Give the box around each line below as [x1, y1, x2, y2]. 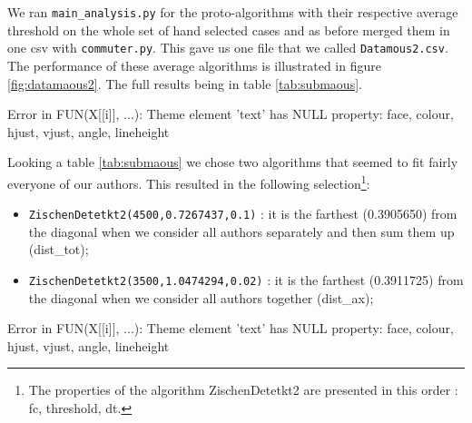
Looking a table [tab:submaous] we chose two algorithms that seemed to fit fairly [7, 152, 458, 172]
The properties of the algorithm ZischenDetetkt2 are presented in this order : [28, 380, 458, 399]
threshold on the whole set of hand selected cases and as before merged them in [7, 20, 450, 39]
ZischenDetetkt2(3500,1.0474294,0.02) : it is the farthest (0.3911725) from [28, 270, 464, 289]
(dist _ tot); [28, 240, 89, 259]
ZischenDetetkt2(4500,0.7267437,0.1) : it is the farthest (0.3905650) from [28, 204, 457, 223]
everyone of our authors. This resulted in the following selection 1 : [7, 171, 370, 192]
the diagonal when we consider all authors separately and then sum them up [28, 221, 455, 241]
